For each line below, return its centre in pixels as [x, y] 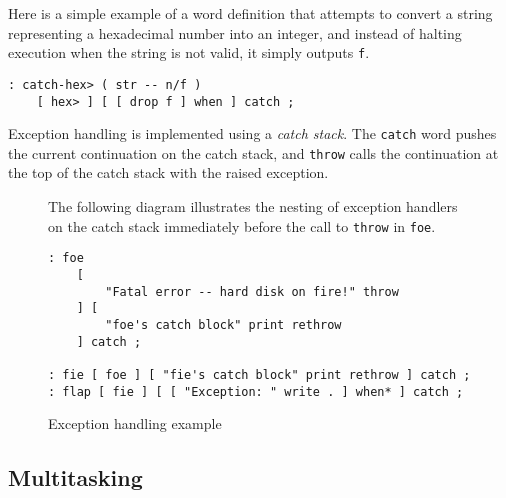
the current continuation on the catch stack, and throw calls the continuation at [253, 152]
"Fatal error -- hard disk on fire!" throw [252, 291]
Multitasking [75, 477]
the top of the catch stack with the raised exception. [168, 172]
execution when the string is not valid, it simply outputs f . [189, 52]
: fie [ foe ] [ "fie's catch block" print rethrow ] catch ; [259, 374]
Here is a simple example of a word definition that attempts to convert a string [250, 13]
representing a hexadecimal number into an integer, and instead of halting [235, 32]
